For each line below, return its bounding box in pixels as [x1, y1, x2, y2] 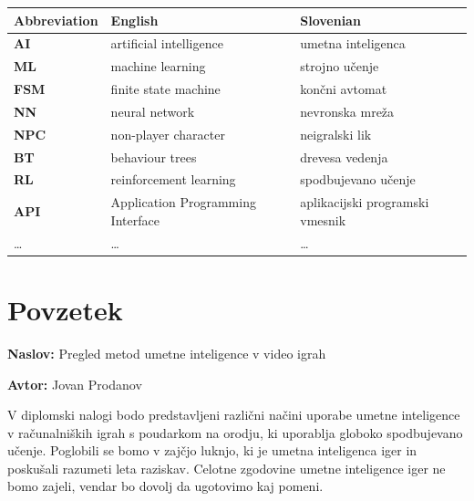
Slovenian [300, 10, 361, 29]
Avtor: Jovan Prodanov [7, 374, 142, 393]
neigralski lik [300, 124, 372, 143]
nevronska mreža [300, 101, 395, 120]
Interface [110, 210, 160, 229]
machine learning [110, 57, 206, 76]
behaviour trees [110, 147, 197, 166]
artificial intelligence [110, 34, 223, 53]
